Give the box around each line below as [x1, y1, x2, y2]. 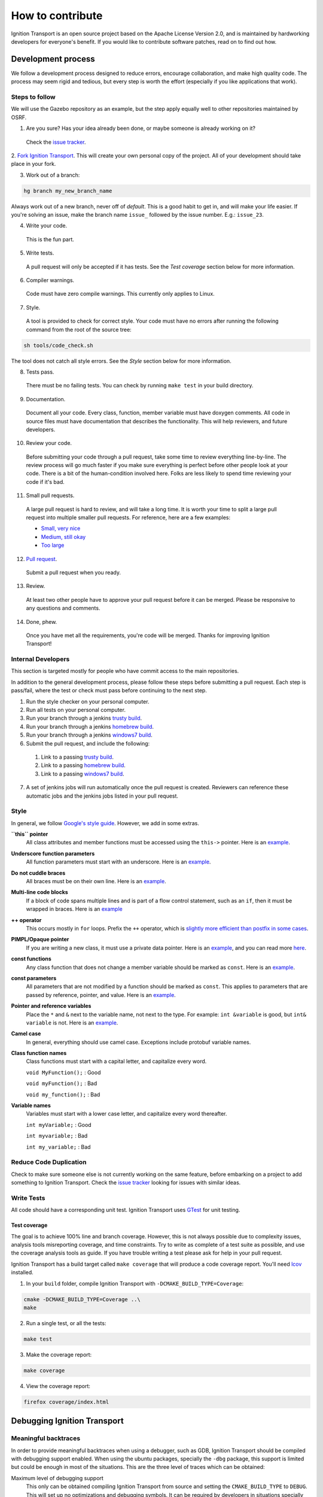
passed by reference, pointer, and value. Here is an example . [26, 991, 176, 998]
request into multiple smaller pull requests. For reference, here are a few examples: [26, 514, 231, 521]
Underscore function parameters [11, 850, 95, 857]
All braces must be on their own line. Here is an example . [26, 878, 167, 885]
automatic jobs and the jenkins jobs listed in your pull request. [26, 792, 179, 799]
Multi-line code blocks [11, 889, 68, 896]
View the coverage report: [26, 1382, 91, 1389]
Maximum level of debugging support [11, 1474, 104, 1481]
